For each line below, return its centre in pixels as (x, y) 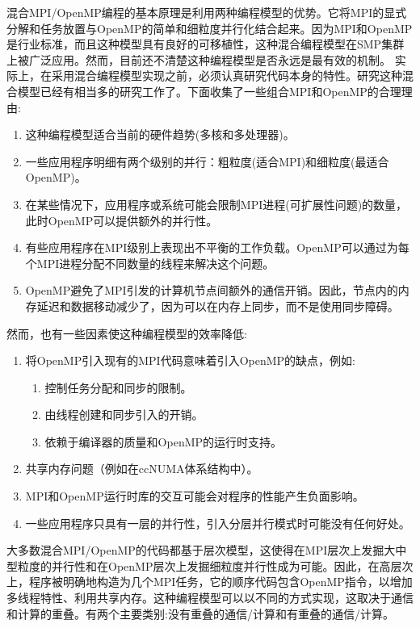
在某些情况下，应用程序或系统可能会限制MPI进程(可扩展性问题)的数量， (216, 204)
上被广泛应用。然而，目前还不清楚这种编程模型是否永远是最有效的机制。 (199, 59)
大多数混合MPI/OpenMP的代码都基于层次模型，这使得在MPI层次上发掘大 (201, 550)
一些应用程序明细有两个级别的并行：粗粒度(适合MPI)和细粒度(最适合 (207, 161)
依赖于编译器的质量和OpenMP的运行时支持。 (164, 441)
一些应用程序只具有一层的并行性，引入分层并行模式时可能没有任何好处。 (218, 523)
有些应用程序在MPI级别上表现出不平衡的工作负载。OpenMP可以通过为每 (217, 247)
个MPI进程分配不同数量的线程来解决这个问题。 (150, 263)
